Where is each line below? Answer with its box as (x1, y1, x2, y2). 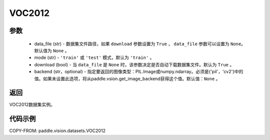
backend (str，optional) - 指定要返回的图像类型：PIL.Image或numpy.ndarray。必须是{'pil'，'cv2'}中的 (34, 69, 243, 75)
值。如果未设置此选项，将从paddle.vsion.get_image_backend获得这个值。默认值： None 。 (34, 75, 220, 82)
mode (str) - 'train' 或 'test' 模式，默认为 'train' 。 (34, 55, 154, 61)
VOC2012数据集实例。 (9, 102, 55, 108)
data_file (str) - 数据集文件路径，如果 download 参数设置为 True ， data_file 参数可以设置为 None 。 (34, 40, 246, 47)
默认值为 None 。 (34, 47, 69, 53)
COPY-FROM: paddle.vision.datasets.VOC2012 (9, 128, 106, 134)
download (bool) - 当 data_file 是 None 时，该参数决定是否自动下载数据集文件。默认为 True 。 (34, 61, 234, 67)
